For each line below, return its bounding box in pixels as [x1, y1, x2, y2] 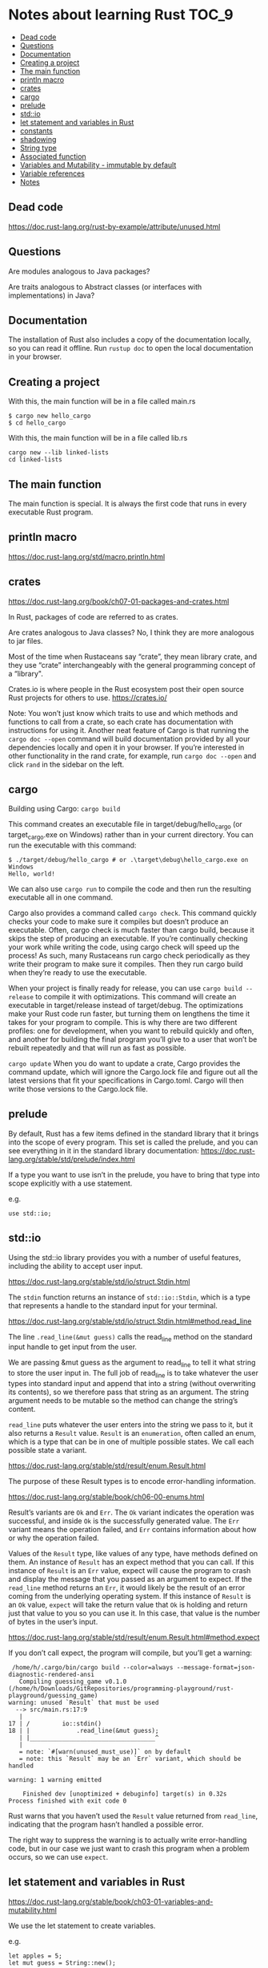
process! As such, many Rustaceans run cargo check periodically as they [8, 951, 250, 961]
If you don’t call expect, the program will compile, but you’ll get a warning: [8, 1648, 253, 1658]
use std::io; [8, 1210, 52, 1218]
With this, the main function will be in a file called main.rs [8, 396, 196, 406]
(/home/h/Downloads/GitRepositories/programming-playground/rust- [8, 1685, 234, 1693]
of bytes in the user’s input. [8, 1617, 98, 1627]
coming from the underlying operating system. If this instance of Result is [8, 1592, 251, 1601]
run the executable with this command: [8, 840, 137, 850]
